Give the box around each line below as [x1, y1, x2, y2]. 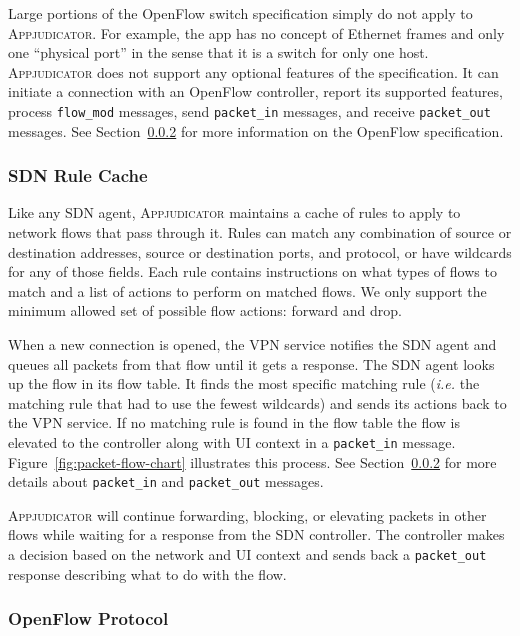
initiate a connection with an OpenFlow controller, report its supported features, [8, 81, 503, 102]
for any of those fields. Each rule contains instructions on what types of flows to [8, 261, 497, 282]
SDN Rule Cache [8, 163, 148, 188]
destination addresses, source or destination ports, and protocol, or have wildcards [8, 241, 512, 262]
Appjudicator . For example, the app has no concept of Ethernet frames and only [8, 22, 505, 43]
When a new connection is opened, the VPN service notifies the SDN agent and [8, 334, 497, 354]
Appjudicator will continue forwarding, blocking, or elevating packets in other [8, 504, 487, 525]
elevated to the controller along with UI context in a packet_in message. [8, 431, 456, 452]
